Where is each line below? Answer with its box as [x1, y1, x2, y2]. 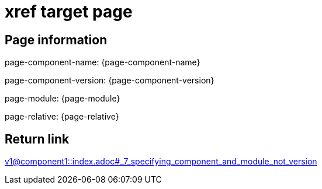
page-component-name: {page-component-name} [5, 57, 200, 68]
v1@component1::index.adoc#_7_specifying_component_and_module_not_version [5, 156, 317, 167]
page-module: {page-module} [5, 93, 120, 104]
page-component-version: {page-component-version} [5, 75, 214, 86]
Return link [5, 131, 70, 146]
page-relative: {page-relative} [5, 111, 119, 122]
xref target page [5, 2, 133, 22]
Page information [5, 32, 108, 47]
